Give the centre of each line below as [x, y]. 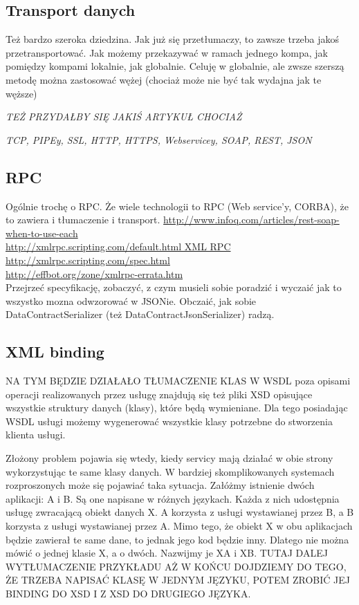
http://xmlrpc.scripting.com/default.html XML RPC [118, 246]
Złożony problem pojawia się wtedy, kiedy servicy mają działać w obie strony [169, 458]
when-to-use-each [42, 233]
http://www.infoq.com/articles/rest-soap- [251, 220]
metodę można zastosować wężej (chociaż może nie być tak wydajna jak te [164, 79]
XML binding [55, 352]
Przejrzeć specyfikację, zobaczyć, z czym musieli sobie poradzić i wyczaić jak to [174, 287]
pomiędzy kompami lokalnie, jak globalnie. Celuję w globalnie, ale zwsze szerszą [175, 66]
